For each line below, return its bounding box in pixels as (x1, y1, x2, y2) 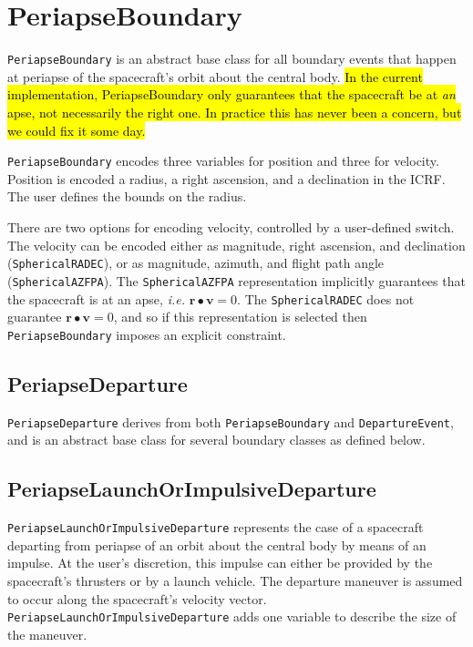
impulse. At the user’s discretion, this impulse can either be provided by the (7, 553, 433, 572)
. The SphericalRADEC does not (237, 289, 415, 308)
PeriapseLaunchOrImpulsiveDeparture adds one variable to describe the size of (7, 607, 457, 626)
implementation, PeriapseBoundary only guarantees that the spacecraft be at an (7, 85, 456, 104)
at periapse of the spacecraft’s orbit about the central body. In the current (7, 67, 423, 86)
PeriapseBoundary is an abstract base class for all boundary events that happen (7, 49, 457, 68)
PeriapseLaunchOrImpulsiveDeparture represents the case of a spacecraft (7, 518, 424, 537)
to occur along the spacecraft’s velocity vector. (7, 589, 267, 608)
